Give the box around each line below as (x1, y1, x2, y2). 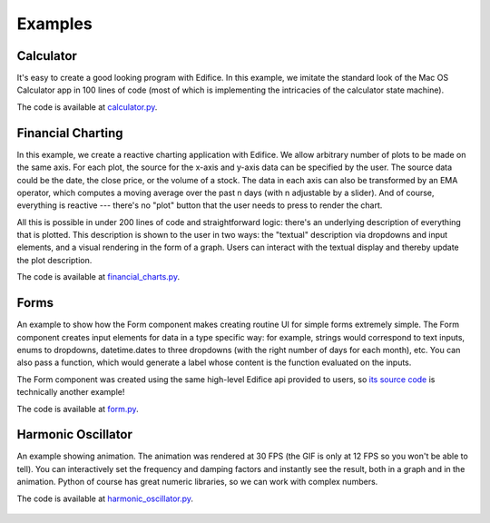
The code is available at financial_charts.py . (16, 271, 181, 282)
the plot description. (16, 254, 93, 265)
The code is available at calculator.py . (16, 101, 158, 113)
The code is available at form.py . (16, 403, 140, 414)
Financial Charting (16, 125, 123, 141)
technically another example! (16, 387, 125, 398)
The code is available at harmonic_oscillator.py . (16, 493, 194, 504)
